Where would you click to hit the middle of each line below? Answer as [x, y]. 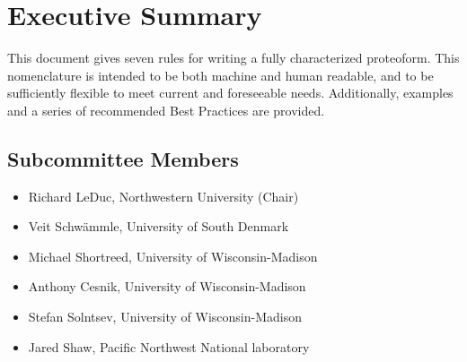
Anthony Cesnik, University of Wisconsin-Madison [167, 286]
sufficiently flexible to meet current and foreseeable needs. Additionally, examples [230, 93]
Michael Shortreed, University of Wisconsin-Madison [173, 256]
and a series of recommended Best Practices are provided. [166, 110]
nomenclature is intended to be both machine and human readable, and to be [220, 75]
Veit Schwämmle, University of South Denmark [159, 226]
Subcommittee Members [123, 158]
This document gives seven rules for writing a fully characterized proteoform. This [233, 58]
